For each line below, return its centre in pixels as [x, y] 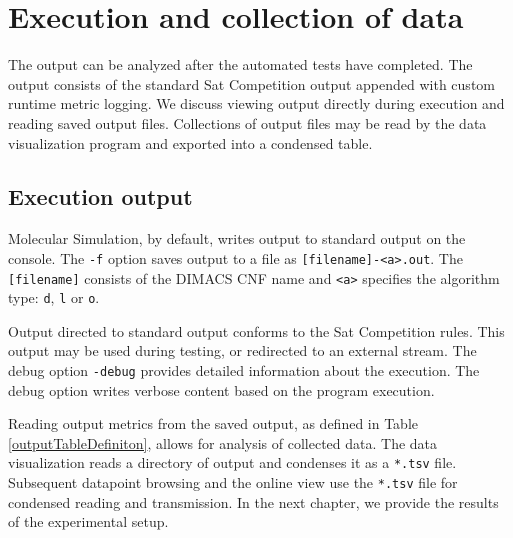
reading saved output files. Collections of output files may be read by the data [247, 122]
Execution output [100, 196]
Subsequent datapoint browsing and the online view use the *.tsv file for [233, 482]
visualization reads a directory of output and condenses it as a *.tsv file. [232, 462]
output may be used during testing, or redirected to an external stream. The [242, 350]
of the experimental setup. [88, 521]
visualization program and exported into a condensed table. [190, 142]
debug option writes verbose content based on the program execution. [221, 389]
